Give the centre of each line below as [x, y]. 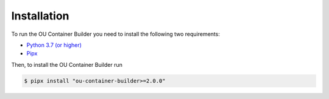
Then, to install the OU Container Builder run [67, 64]
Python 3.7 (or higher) [54, 45]
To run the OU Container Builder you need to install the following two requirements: [116, 34]
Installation [40, 16]
